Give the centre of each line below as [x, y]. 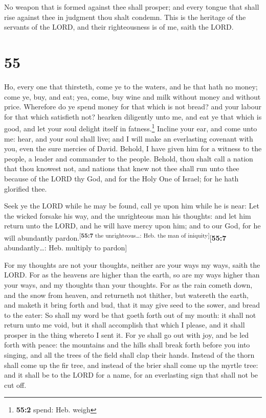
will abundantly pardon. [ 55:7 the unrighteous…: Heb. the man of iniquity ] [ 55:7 [115, 237]
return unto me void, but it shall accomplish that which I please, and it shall [125, 325]
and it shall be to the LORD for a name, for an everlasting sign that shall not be [131, 375]
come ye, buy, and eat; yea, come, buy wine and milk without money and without [132, 96]
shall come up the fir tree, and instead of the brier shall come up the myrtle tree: [131, 365]
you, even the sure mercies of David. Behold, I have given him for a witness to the [133, 148]
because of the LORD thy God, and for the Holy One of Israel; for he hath [121, 178]
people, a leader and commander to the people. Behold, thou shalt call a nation [129, 158]
